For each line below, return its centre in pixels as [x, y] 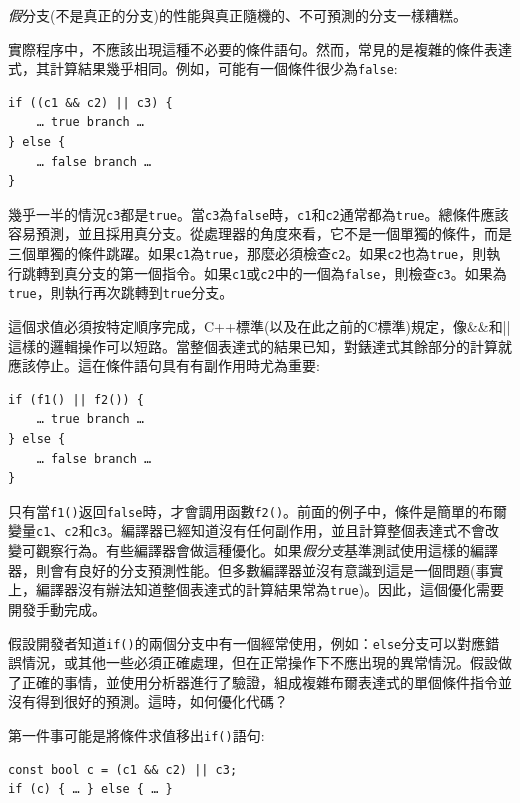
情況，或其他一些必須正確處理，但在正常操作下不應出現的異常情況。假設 [259, 662]
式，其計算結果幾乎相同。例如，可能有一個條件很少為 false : [203, 68]
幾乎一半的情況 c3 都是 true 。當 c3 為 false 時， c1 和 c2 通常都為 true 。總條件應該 [258, 213]
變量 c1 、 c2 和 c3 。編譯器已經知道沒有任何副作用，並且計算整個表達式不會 [246, 530]
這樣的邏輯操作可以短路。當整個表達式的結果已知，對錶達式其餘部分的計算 [253, 345]
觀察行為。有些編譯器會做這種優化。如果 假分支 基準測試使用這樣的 [252, 550]
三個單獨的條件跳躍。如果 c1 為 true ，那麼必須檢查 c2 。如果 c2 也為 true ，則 [247, 253]
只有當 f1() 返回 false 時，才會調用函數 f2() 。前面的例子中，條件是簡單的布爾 [258, 510]
